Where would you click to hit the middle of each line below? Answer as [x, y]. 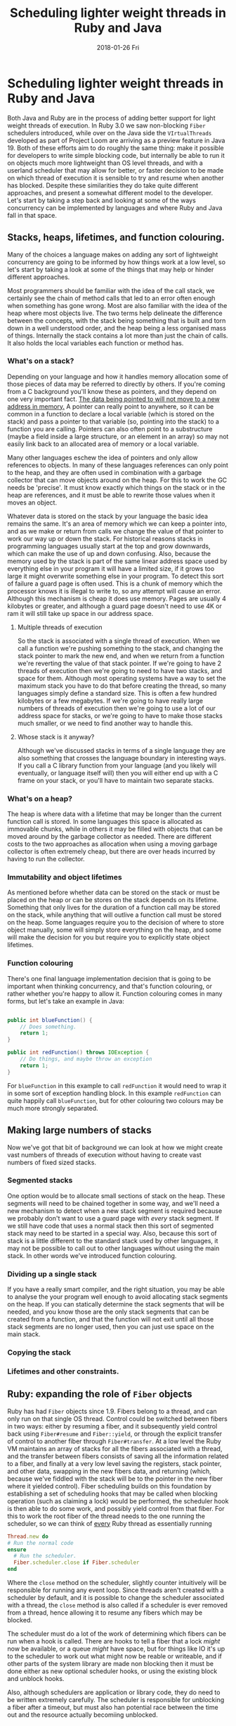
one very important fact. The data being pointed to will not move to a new [113, 399]
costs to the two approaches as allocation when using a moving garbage [112, 844]
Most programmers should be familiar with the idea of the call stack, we [111, 290]
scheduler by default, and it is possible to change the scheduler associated [116, 1597]
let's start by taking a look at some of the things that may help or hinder [111, 269]
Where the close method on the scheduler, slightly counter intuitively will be [117, 1583]
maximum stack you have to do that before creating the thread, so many [122, 686]
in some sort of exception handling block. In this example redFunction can [114, 1093]
